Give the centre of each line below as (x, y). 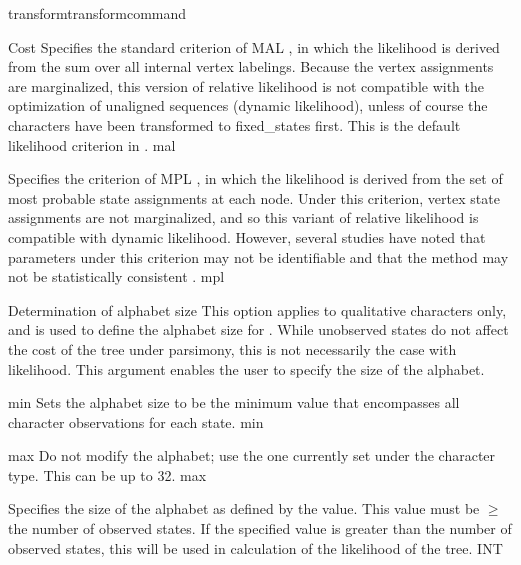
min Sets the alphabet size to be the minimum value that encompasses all (234, 402)
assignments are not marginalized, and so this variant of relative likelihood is (243, 217)
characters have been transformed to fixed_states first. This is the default (234, 124)
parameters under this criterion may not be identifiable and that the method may (258, 256)
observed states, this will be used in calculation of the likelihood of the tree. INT (255, 547)
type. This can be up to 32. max (107, 474)
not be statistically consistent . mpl (116, 276)
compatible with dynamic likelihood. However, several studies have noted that (247, 236)
